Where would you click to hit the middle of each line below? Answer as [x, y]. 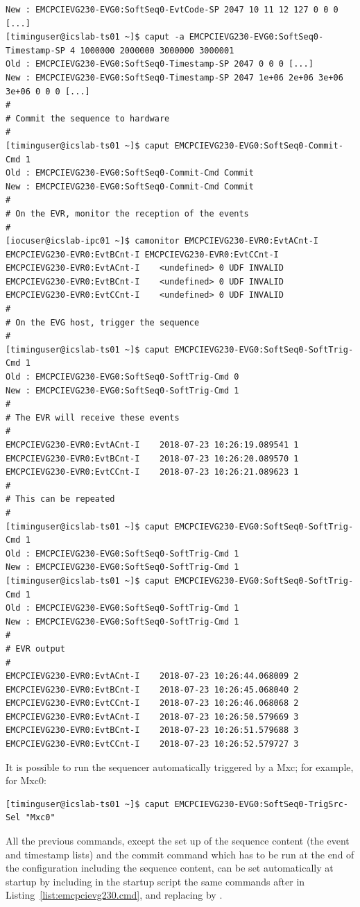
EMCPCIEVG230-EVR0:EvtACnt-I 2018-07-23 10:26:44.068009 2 [152, 676]
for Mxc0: [26, 780]
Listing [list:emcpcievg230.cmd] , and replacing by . [114, 895]
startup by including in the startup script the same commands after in [155, 881]
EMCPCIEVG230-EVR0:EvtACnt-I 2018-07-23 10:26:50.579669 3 [152, 717]
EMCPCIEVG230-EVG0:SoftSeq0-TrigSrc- [261, 804]
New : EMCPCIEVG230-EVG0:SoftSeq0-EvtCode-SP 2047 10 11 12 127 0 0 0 [172, 10]
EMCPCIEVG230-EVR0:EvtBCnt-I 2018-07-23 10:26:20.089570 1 [152, 458]
